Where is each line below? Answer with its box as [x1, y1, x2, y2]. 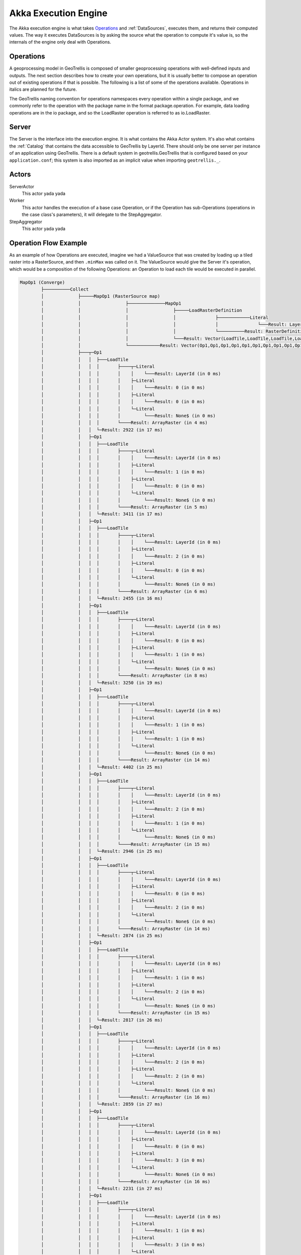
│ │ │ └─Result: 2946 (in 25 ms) [41, 848, 163, 854]
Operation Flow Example [9, 238, 87, 247]
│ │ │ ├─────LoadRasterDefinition [41, 308, 242, 313]
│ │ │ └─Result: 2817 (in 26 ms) [41, 1017, 163, 1023]
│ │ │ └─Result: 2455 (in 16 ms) [41, 595, 163, 601]
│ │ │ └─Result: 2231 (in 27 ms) [41, 1185, 163, 1191]
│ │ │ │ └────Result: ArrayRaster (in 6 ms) [41, 588, 208, 594]
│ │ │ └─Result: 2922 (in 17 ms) [41, 427, 163, 433]
